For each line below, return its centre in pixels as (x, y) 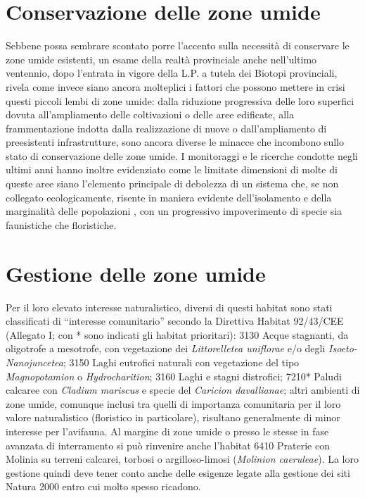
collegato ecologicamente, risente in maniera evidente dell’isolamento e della (169, 197)
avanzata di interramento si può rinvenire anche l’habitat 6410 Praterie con (168, 445)
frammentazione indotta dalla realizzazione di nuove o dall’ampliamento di (166, 128)
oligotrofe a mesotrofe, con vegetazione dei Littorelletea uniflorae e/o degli (166, 348)
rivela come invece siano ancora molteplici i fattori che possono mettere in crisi (175, 86)
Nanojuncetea (34, 362)
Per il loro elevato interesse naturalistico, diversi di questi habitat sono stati (169, 307)
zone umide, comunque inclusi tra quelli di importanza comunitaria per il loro (173, 403)
